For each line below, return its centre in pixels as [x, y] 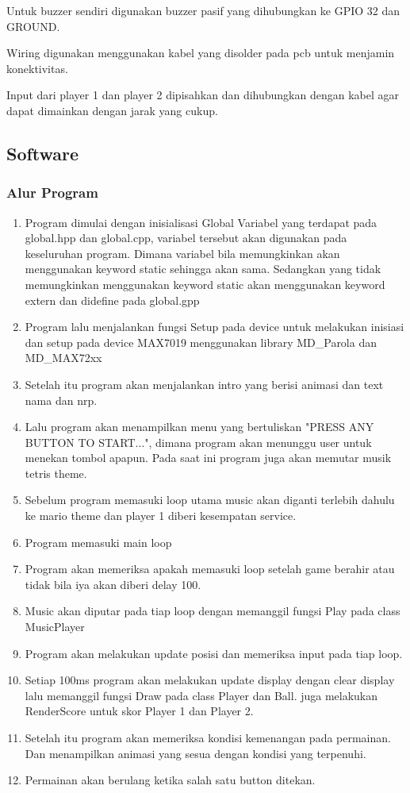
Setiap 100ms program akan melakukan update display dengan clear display [210, 680]
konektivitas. [37, 68]
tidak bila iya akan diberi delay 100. [113, 584]
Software [43, 153]
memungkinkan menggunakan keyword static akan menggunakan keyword [205, 284]
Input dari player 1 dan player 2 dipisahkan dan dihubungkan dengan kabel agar [203, 95]
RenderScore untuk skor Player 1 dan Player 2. [139, 711]
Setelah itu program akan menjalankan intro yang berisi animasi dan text [204, 384]
